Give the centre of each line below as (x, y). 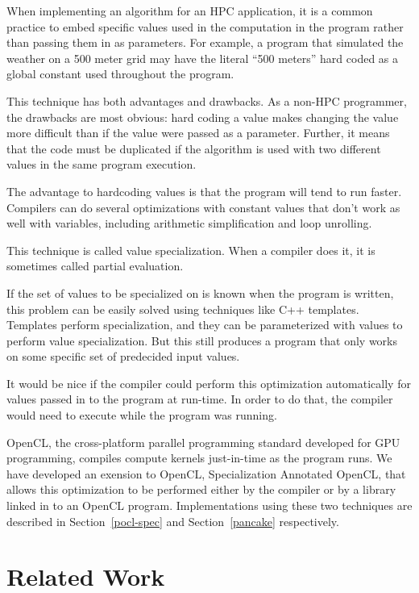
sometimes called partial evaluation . (95, 266)
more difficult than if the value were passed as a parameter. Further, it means (198, 133)
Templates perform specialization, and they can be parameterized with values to (205, 325)
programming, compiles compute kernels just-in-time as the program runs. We (199, 458)
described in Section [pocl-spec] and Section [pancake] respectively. (173, 521)
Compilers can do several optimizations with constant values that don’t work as (203, 207)
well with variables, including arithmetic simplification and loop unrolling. (189, 223)
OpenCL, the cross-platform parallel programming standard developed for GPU (203, 442)
